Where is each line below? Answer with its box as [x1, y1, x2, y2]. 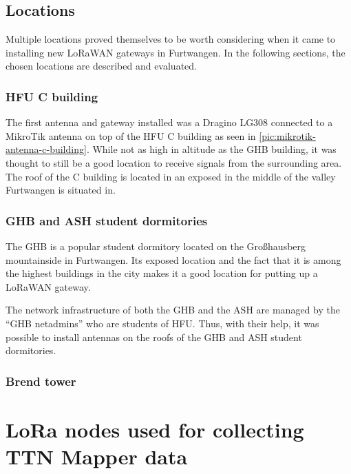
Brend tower [6, 372, 76, 389]
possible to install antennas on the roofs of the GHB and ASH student [6, 329, 302, 344]
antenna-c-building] [6, 142, 87, 156]
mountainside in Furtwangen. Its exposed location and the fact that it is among [6, 252, 341, 267]
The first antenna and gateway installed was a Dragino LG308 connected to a [6, 115, 333, 130]
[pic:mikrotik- [259, 128, 316, 143]
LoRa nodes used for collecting [6, 415, 304, 443]
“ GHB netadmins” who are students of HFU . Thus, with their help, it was [6, 316, 319, 330]
